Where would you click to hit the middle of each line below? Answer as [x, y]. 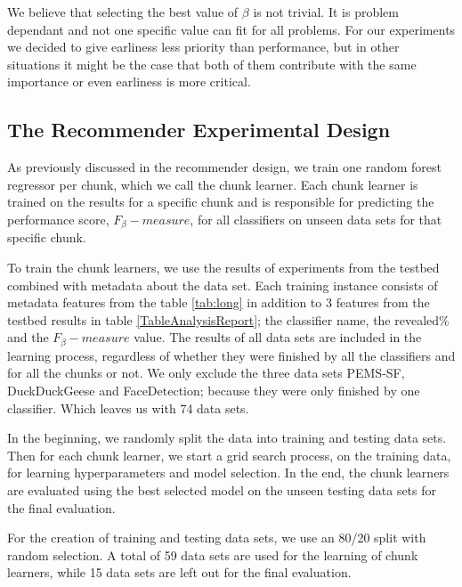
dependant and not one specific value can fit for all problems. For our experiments [231, 29]
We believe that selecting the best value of [123, 12]
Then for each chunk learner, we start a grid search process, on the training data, [229, 455]
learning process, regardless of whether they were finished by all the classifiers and [231, 355]
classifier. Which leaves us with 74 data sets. [128, 408]
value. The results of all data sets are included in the [278, 337]
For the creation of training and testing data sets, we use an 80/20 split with [217, 538]
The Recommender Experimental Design [199, 130]
